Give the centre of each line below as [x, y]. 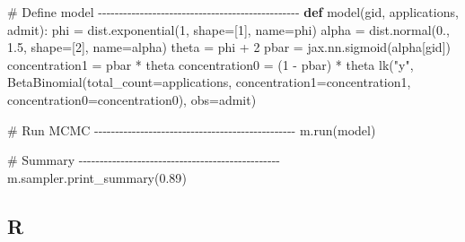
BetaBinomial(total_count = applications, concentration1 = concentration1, [209, 82]
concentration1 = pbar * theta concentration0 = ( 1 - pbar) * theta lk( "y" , [211, 64]
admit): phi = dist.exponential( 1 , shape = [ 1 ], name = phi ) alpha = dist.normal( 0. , [228, 29]
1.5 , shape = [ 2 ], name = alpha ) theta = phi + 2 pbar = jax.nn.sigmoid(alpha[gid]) [229, 47]
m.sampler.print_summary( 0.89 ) [97, 177]
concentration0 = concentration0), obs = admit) [132, 99]
